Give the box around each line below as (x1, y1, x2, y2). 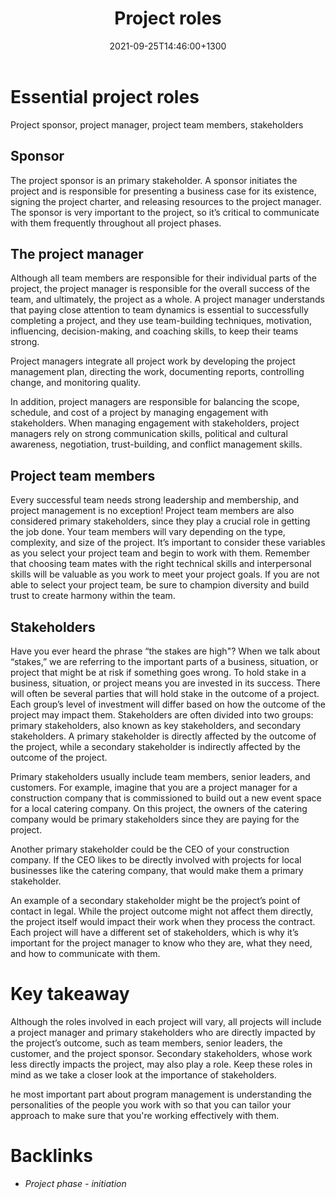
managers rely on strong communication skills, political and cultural (10, 428, 288, 440)
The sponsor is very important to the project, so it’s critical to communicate (10, 206, 320, 218)
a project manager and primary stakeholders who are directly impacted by (10, 1026, 316, 1038)
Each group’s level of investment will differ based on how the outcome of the (10, 698, 326, 710)
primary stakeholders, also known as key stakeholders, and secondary (10, 719, 302, 731)
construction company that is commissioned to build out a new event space (10, 792, 322, 804)
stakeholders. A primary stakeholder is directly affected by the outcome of (10, 730, 317, 742)
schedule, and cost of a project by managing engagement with (10, 407, 269, 419)
